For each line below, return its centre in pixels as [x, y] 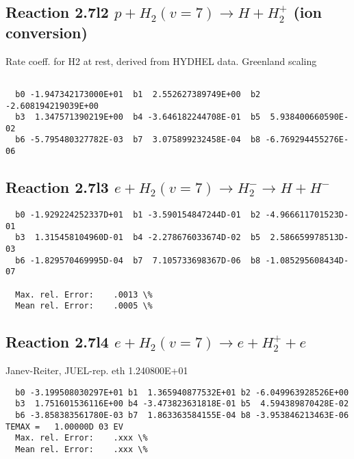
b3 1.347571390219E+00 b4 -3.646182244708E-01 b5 [138, 117]
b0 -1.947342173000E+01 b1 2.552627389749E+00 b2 [138, 94]
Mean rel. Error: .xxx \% [81, 449]
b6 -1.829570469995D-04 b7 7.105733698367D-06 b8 [138, 260]
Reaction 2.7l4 [57, 342]
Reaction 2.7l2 [57, 12]
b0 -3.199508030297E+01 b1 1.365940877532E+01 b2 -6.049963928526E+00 [182, 392]
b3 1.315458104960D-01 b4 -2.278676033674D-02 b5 [138, 238]
